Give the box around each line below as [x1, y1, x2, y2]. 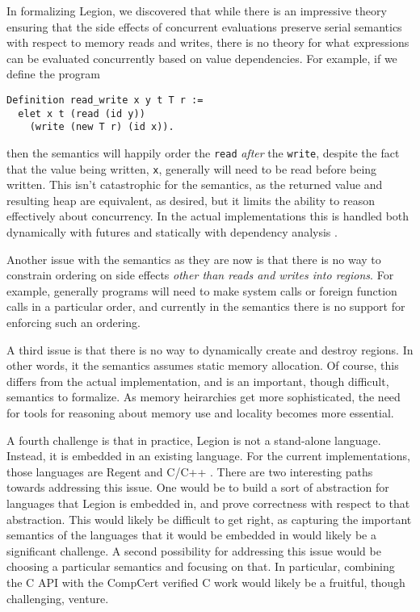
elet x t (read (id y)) [18, 107, 145, 119]
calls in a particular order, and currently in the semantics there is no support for [6, 298, 405, 315]
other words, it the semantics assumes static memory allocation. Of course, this [6, 357, 399, 374]
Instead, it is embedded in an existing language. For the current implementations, [6, 447, 410, 464]
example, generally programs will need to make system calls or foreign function [6, 282, 397, 299]
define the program [6, 65, 100, 82]
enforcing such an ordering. [6, 314, 141, 330]
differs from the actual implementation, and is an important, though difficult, [6, 372, 389, 389]
